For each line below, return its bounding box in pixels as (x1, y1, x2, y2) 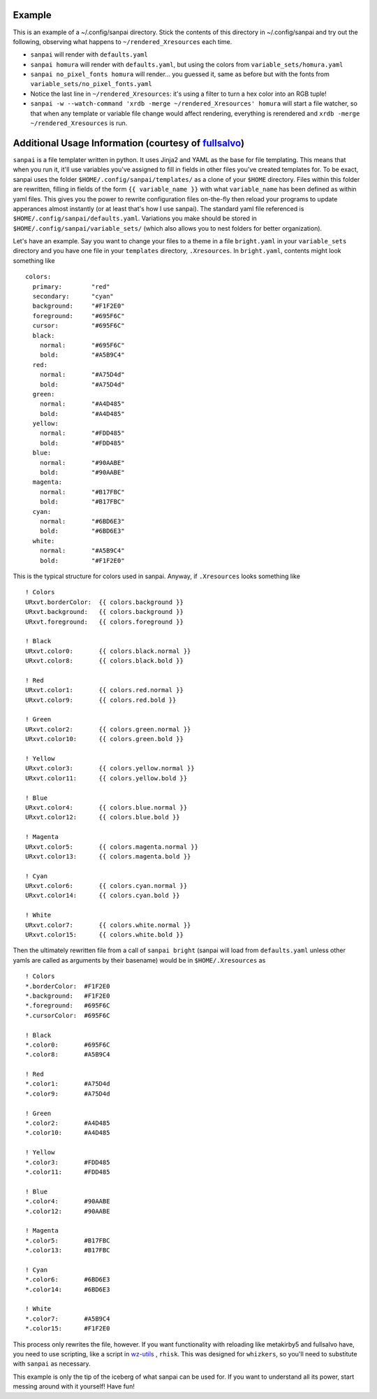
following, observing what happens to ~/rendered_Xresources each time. (13, 37, 232, 45)
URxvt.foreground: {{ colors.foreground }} (25, 617, 184, 626)
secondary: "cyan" (32, 292, 114, 301)
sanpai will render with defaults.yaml (30, 50, 148, 59)
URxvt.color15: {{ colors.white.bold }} (25, 931, 184, 939)
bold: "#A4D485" (39, 410, 125, 417)
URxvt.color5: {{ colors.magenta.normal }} (25, 842, 199, 851)
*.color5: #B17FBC (25, 1236, 110, 1244)
